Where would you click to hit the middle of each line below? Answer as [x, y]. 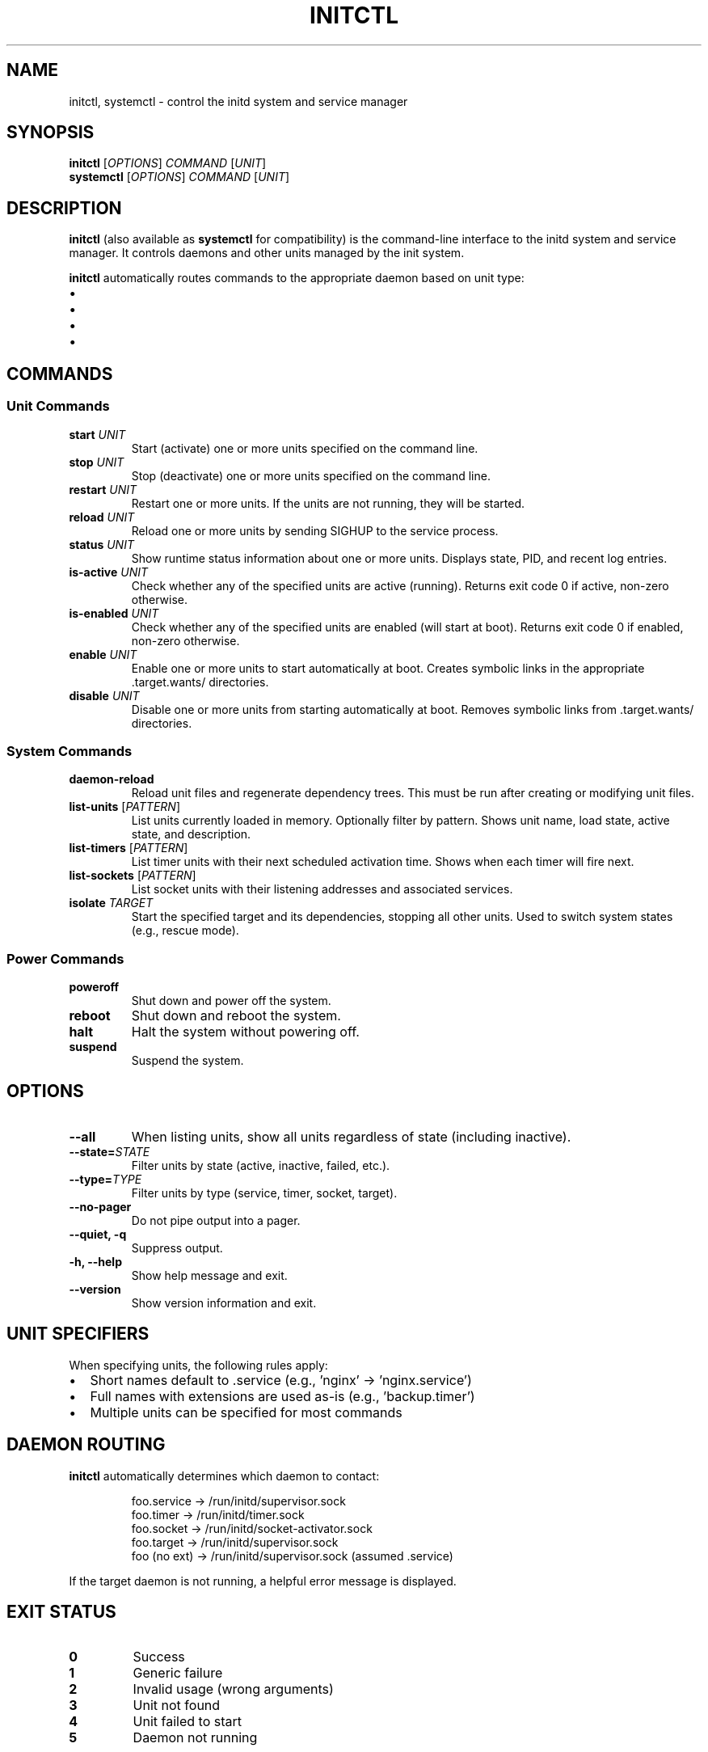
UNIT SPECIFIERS [78, 1334]
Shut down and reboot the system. [236, 1015]
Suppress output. [177, 1248]
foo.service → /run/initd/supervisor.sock [238, 1501]
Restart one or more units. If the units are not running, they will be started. [328, 503]
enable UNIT [103, 654]
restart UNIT [103, 489]
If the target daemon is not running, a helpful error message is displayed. [263, 1581]
